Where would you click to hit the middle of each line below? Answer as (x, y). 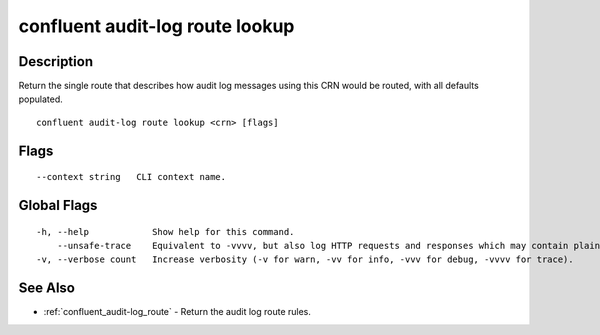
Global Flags (58, 205)
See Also (46, 288)
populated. (41, 99)
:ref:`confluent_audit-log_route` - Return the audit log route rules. (177, 312)
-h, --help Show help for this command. (165, 231)
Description (56, 61)
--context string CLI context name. (131, 177)
